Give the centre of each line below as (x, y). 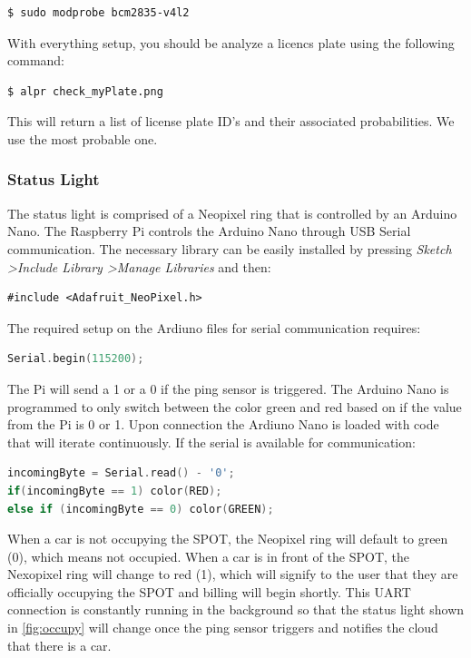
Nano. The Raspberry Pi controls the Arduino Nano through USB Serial (209, 231)
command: (36, 60)
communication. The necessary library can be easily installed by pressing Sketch (230, 248)
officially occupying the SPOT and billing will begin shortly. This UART (209, 591)
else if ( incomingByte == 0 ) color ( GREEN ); (141, 509)
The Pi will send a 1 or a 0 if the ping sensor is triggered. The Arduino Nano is (228, 388)
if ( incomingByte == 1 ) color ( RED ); (115, 491)
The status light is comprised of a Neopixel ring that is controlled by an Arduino (232, 213)
